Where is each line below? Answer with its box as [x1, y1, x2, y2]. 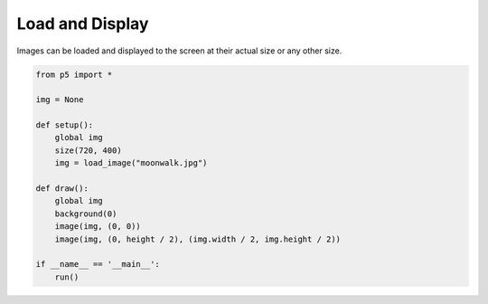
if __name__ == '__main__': [35, 259, 160, 270]
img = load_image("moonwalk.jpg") [54, 158, 208, 168]
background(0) [54, 208, 117, 219]
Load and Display [16, 14, 149, 33]
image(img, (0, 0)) [54, 222, 142, 232]
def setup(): [35, 120, 94, 130]
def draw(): [35, 184, 89, 194]
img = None [35, 95, 84, 105]
